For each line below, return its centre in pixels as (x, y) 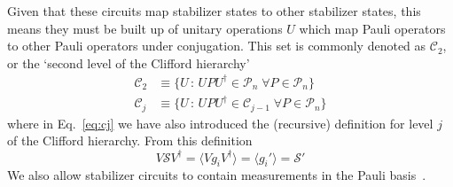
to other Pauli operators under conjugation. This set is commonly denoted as (217, 46)
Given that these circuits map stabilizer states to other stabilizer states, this (214, 11)
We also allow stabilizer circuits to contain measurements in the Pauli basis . (217, 175)
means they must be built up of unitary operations (145, 28)
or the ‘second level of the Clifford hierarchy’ (129, 62)
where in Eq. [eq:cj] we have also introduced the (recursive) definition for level (220, 123)
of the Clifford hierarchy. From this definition (130, 140)
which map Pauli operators (372, 28)
